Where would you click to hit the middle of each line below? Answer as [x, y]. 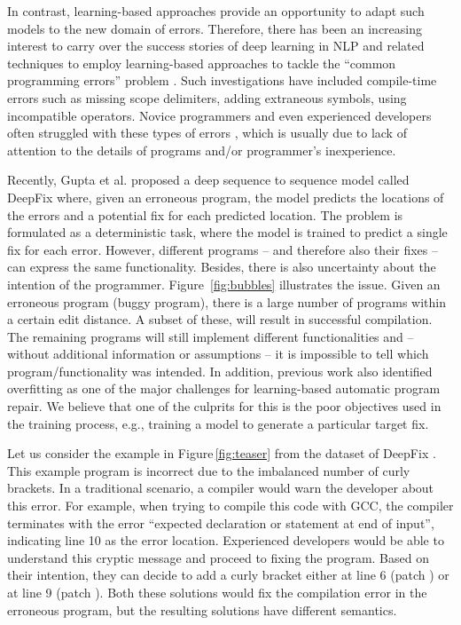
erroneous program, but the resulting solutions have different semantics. [202, 609]
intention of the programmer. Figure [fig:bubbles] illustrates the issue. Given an [224, 284]
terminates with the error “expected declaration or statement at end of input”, [221, 522]
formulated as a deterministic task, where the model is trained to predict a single [227, 232]
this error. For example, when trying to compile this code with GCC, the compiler [230, 506]
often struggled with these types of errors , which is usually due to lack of [207, 133]
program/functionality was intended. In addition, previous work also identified [220, 371]
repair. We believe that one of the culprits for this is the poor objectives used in [224, 406]
